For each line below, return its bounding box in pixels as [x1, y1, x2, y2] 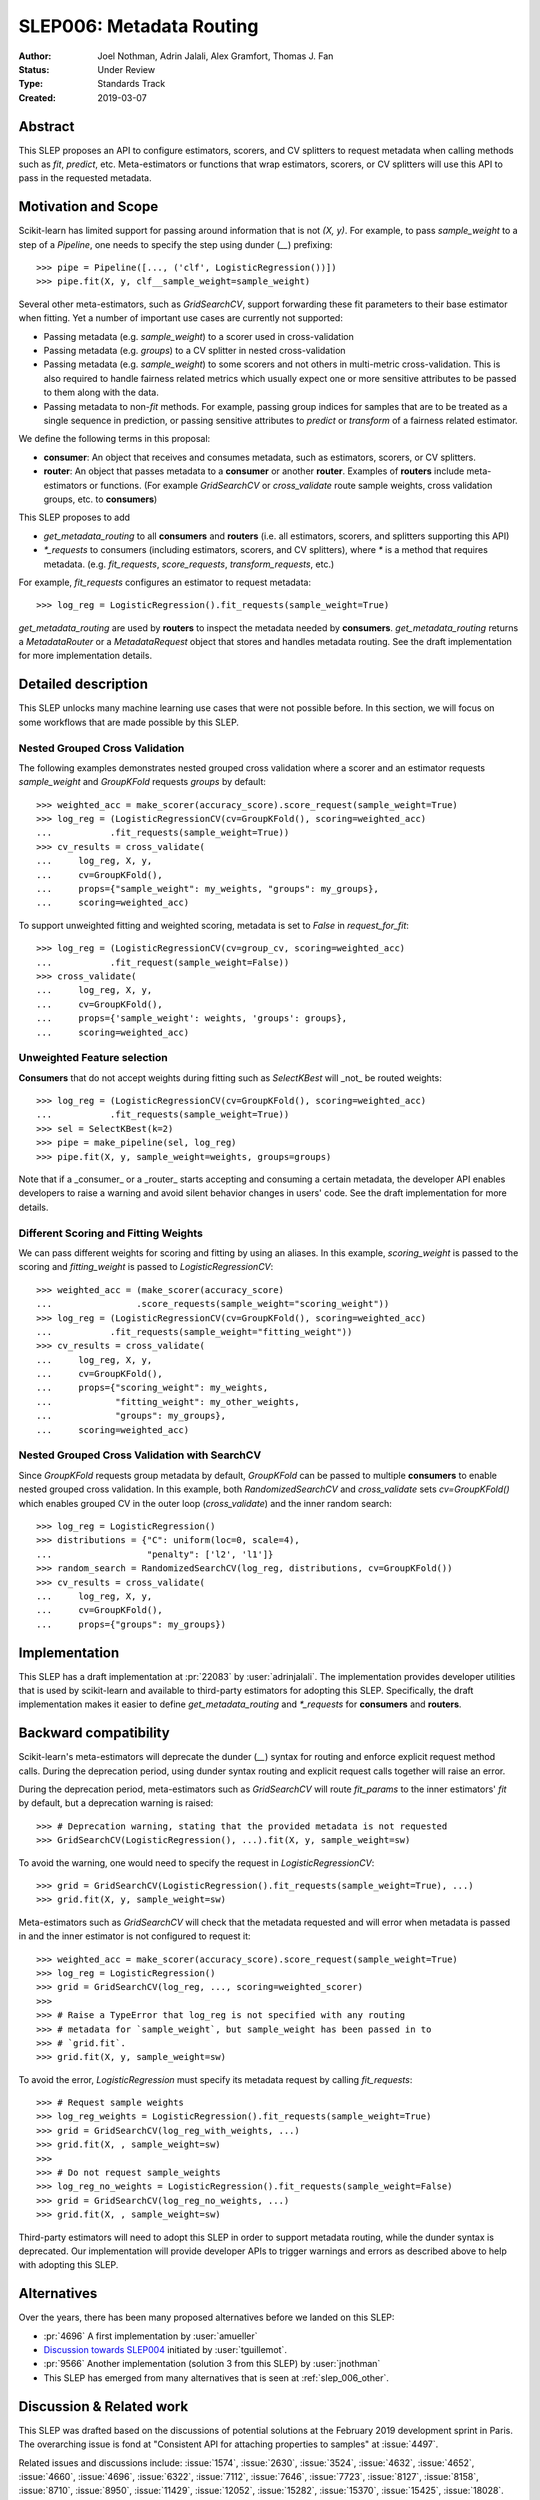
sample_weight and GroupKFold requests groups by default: [18, 776, 267, 788]
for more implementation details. [18, 650, 153, 662]
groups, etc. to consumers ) [43, 493, 158, 505]
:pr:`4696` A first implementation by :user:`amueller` [43, 2330, 258, 2342]
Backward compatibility [18, 1725, 170, 1742]
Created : [18, 91, 57, 104]
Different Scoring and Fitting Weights [18, 1226, 204, 1240]
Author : [18, 50, 52, 62]
